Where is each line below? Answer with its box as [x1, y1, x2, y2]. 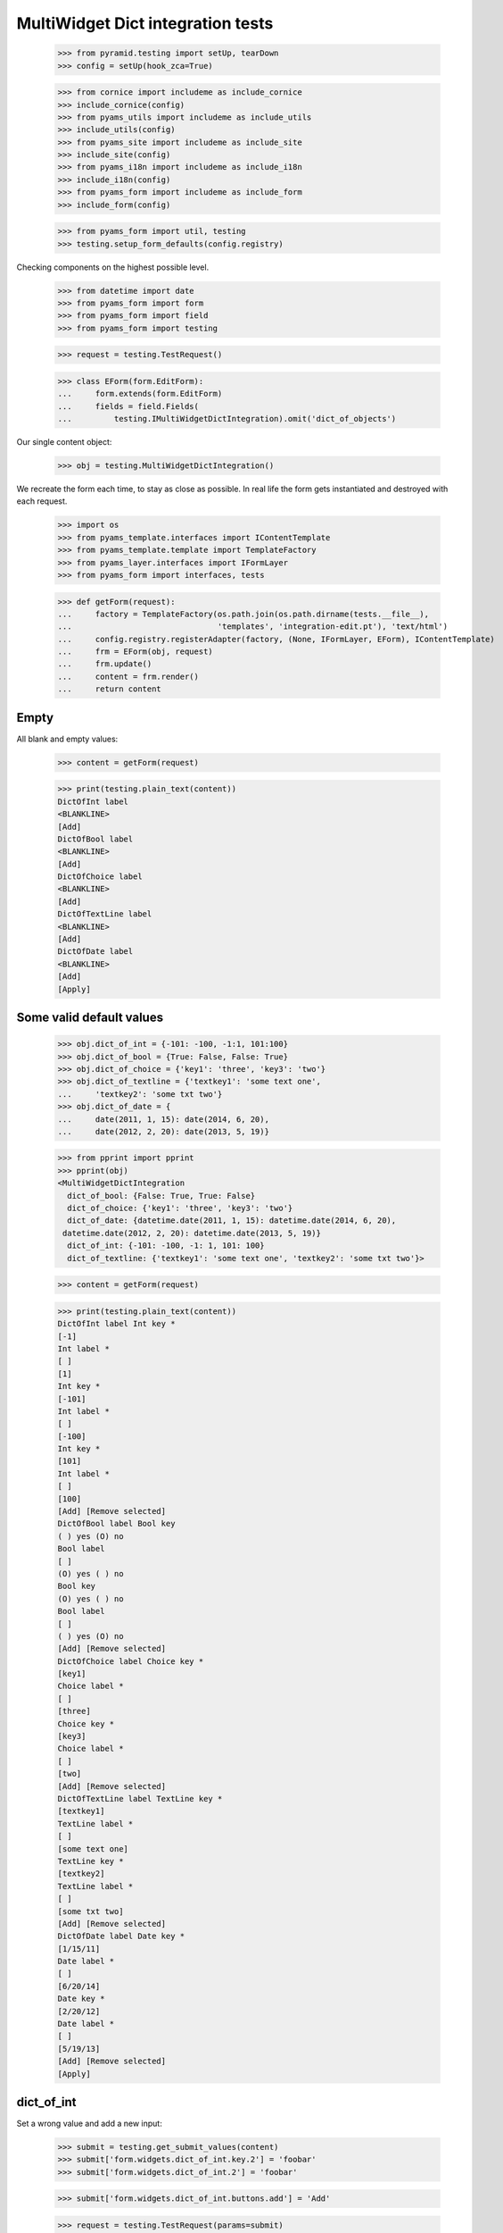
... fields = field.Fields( [57, 401, 200, 411]
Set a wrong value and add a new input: [16, 2118, 162, 2129]
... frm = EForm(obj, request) [57, 647, 213, 657]
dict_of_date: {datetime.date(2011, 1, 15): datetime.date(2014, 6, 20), [67, 1216, 397, 1225]
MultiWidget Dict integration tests [16, 13, 274, 33]
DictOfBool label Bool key [57, 1518, 176, 1529]
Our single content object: [16, 437, 112, 447]
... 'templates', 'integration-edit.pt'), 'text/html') [57, 622, 449, 631]
